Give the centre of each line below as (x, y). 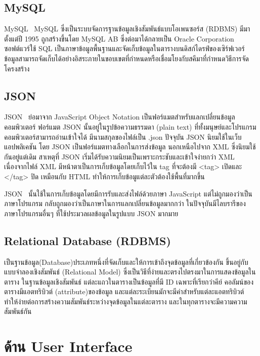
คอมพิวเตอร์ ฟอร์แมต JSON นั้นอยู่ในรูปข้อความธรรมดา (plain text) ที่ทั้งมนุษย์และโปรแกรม (130, 126)
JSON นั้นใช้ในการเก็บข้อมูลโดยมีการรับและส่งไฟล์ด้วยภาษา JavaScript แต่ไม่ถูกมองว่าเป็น (128, 193)
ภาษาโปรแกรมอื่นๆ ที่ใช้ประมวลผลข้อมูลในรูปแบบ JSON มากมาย (91, 213)
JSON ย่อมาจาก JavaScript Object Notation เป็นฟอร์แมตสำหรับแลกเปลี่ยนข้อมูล (120, 117)
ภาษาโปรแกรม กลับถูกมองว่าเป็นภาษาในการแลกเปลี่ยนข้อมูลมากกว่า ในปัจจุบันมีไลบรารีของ (125, 203)
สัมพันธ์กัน (18, 311)
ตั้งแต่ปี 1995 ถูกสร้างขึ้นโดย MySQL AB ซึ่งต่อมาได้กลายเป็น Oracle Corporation (119, 38)
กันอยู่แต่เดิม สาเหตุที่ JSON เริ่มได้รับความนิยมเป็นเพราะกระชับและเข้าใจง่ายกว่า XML (119, 156)
